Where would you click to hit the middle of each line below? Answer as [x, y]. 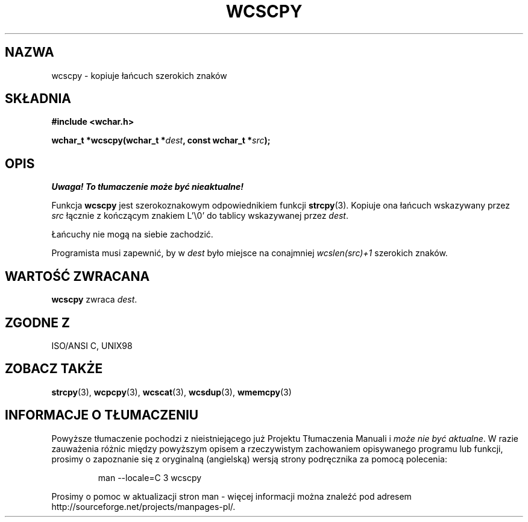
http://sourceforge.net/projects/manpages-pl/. [143, 506]
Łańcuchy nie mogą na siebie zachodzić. [132, 234]
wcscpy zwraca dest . [94, 300]
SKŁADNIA [38, 99]
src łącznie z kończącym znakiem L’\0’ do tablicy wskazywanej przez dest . [200, 216]
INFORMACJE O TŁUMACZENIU [102, 415]
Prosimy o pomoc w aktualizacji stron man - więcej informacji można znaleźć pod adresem [231, 496]
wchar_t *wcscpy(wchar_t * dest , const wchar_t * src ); [161, 140]
